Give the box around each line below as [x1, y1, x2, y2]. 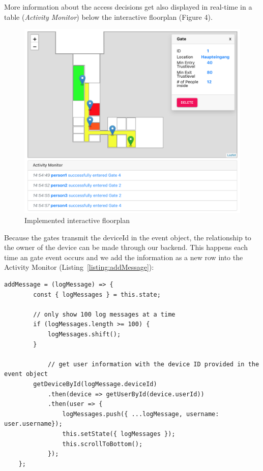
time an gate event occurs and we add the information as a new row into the [4, 252, 243, 262]
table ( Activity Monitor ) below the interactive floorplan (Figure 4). [4, 11, 213, 22]
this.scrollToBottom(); [62, 440, 143, 448]
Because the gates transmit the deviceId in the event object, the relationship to [4, 232, 251, 242]
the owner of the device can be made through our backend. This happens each [4, 242, 248, 253]
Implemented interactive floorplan [24, 215, 130, 226]
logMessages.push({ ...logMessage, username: [62, 410, 219, 418]
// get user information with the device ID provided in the [47, 360, 259, 368]
